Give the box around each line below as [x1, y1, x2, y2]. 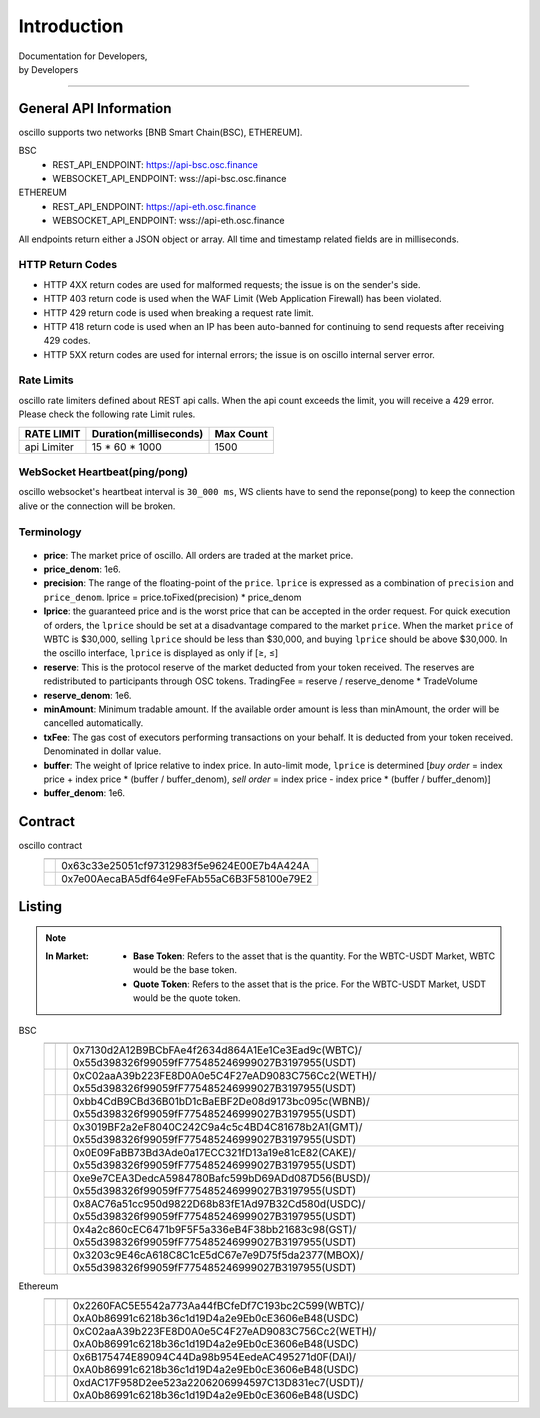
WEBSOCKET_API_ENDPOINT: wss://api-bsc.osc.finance [52, 173, 287, 185]
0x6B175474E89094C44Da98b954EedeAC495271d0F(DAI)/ [72, 1350, 357, 1364]
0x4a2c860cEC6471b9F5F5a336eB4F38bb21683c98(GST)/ [72, 1222, 357, 1236]
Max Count [214, 426, 269, 440]
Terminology [18, 525, 82, 539]
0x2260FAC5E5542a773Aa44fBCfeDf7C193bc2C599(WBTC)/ [72, 1299, 365, 1313]
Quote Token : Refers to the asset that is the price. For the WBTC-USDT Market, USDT [133, 978, 487, 990]
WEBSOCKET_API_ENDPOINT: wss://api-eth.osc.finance [52, 215, 285, 227]
